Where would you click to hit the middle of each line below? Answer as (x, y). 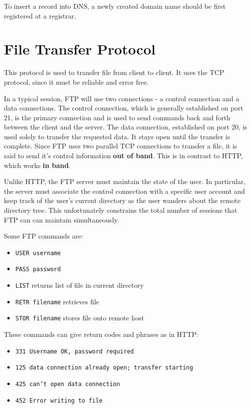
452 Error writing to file (59, 400)
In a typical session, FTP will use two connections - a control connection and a (122, 98)
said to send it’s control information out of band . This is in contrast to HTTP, (124, 156)
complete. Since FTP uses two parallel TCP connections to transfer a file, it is (121, 146)
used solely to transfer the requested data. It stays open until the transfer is (117, 136)
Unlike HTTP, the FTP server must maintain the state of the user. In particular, (125, 181)
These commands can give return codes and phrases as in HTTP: (101, 334)
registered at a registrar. (40, 15)
